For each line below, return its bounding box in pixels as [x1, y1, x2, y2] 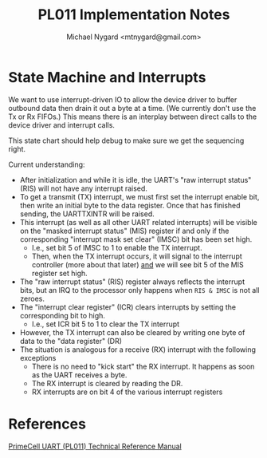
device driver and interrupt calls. [8, 120, 116, 129]
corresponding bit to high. [19, 310, 106, 320]
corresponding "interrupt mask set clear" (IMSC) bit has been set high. [19, 234, 253, 244]
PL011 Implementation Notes [37, 6, 230, 24]
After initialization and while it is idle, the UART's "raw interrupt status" [19, 175, 252, 184]
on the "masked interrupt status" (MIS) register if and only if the [19, 226, 230, 235]
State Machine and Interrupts [8, 68, 206, 86]
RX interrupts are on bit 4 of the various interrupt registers [31, 387, 223, 397]
